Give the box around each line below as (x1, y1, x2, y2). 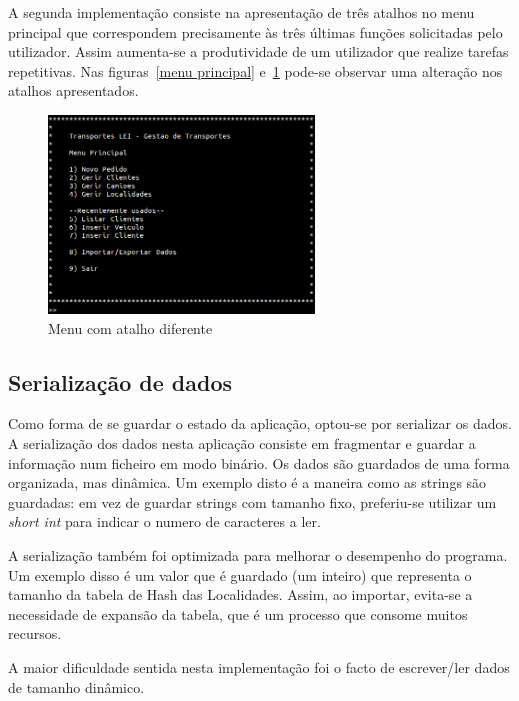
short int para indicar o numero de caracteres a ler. (8, 511, 321, 532)
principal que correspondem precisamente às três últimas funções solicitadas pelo (8, 21, 503, 42)
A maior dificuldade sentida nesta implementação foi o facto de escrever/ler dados (8, 656, 510, 677)
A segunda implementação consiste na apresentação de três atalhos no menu (8, 2, 475, 22)
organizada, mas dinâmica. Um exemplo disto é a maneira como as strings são (8, 472, 487, 493)
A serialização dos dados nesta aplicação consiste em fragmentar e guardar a (8, 433, 476, 454)
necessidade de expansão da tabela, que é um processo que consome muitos (8, 603, 468, 624)
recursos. (8, 623, 62, 644)
